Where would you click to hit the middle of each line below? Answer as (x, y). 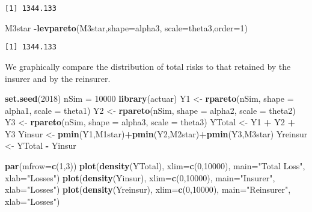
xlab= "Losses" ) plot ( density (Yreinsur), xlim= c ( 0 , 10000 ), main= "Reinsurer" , (148, 189)
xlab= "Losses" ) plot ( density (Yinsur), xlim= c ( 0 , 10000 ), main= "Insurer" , (140, 177)
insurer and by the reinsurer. (58, 78)
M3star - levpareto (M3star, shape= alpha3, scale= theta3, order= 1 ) (126, 27)
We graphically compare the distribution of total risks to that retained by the (148, 66)
